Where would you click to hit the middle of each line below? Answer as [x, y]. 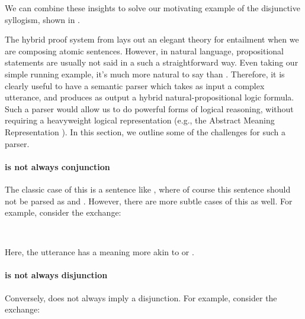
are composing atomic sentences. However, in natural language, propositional [145, 51]
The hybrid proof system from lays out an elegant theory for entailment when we [152, 39]
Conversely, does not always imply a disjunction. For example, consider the [141, 297]
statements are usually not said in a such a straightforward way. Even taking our [152, 62]
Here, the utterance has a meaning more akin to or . [99, 252]
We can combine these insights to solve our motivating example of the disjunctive [152, 8]
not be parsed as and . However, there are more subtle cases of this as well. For [149, 201]
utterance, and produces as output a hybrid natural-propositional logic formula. [150, 97]
